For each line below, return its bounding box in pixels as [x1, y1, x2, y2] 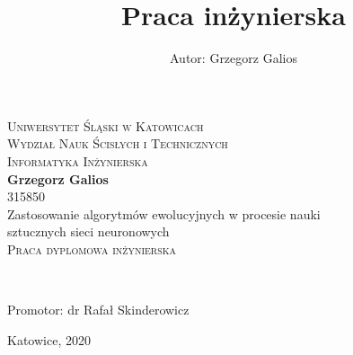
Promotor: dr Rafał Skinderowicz [7, 300, 190, 319]
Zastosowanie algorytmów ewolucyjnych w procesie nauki [7, 204, 321, 223]
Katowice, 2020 [7, 330, 91, 349]
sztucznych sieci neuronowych [7, 222, 170, 241]
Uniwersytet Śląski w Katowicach [7, 116, 204, 135]
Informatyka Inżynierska [7, 151, 148, 170]
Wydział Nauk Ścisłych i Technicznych [7, 134, 228, 153]
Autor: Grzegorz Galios [170, 49, 297, 67]
